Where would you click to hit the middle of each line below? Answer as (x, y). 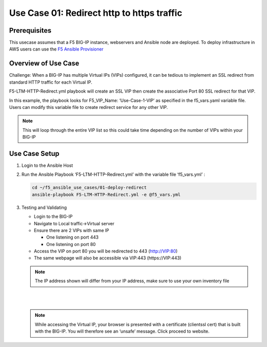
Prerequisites (30, 30)
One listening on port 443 (72, 237)
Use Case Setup (34, 153)
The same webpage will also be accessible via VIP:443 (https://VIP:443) (108, 258)
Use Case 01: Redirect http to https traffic (96, 13)
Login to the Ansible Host (47, 165)
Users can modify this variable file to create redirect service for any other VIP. (89, 107)
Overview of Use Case (44, 64)
